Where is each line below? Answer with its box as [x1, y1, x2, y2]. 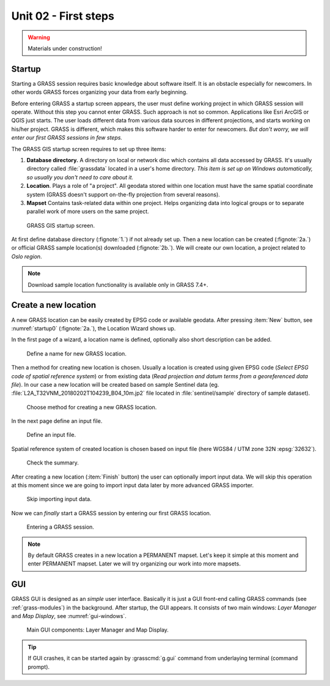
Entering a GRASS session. [26, 523, 95, 531]
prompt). [28, 663, 50, 670]
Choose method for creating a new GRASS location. [26, 403, 157, 411]
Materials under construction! [28, 45, 102, 52]
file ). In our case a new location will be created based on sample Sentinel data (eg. [11, 381, 219, 388]
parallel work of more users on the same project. [26, 208, 149, 215]
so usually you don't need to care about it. [26, 173, 134, 181]
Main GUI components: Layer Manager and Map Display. [26, 626, 169, 633]
